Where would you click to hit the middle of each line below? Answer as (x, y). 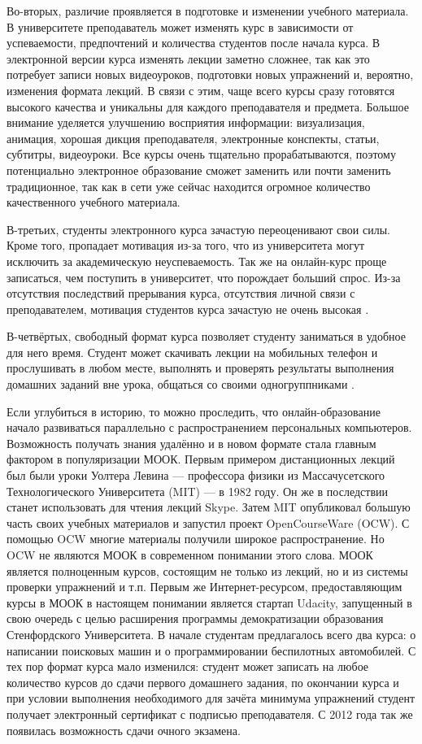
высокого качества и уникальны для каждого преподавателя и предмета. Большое (208, 106)
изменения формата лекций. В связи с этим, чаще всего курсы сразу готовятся (201, 90)
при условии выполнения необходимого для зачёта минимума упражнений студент (211, 698)
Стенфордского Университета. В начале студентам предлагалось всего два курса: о (211, 634)
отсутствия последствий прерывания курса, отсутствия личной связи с (181, 293)
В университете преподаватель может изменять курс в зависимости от (180, 26)
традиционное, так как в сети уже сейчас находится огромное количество (189, 186)
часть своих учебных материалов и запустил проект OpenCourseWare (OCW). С (208, 522)
